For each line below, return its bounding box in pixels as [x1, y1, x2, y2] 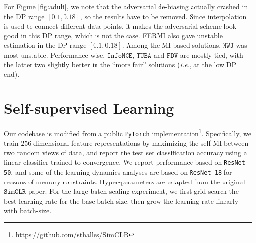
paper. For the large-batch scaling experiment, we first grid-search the [28, 186, 239, 196]
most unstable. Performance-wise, [4, 49, 105, 60]
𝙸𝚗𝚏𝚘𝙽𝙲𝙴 [107, 52, 133, 59]
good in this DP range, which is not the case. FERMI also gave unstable [4, 30, 223, 40]
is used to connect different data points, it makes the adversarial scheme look [4, 21, 237, 31]
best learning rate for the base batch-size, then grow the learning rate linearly [4, 195, 239, 206]
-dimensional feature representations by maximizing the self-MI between [31, 138, 249, 148]
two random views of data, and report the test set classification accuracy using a [4, 147, 247, 157]
